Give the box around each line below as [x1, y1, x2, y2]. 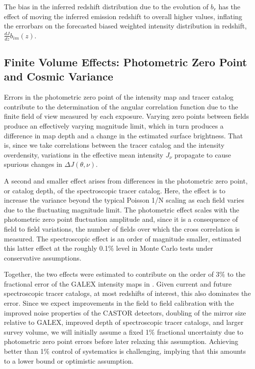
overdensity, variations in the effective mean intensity [4, 149, 164, 159]
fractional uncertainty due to [157, 326, 244, 337]
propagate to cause [174, 149, 231, 159]
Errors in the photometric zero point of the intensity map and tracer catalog [4, 92, 234, 102]
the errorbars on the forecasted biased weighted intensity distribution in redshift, [4, 21, 247, 31]
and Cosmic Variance [4, 69, 113, 84]
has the [218, 1, 240, 11]
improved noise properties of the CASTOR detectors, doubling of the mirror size [4, 307, 246, 317]
